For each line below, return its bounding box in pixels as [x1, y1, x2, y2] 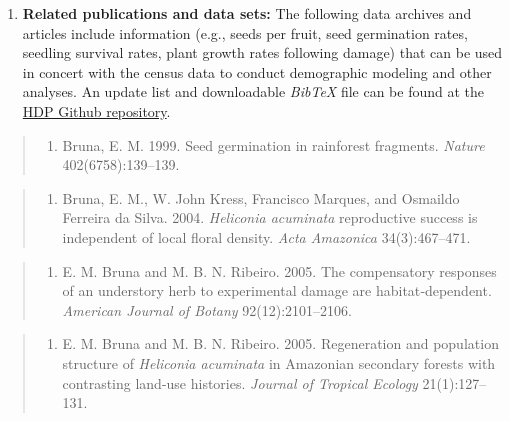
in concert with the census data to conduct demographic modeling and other [22, 61, 492, 82]
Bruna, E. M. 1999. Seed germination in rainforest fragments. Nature [62, 134, 485, 155]
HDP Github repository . [22, 100, 171, 121]
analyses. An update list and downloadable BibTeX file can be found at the [22, 81, 485, 102]
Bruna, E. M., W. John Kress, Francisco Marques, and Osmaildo [62, 187, 460, 208]
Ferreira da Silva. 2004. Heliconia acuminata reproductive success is [62, 207, 478, 228]
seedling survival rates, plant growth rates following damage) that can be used [22, 42, 503, 63]
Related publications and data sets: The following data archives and [22, 3, 472, 23]
